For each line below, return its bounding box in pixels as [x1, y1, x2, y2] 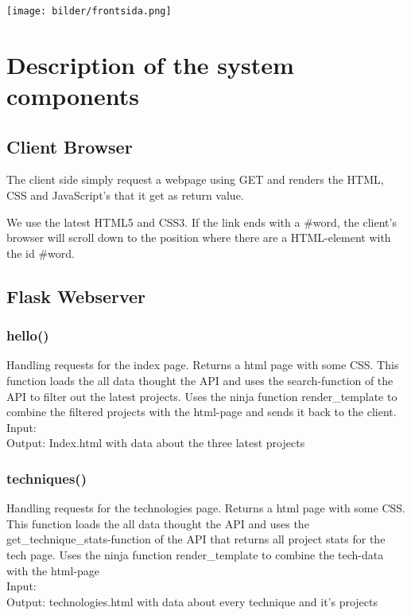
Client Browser [6, 134, 133, 158]
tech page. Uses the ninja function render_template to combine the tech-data [6, 546, 384, 562]
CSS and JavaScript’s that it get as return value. [6, 187, 244, 204]
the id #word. [6, 244, 75, 261]
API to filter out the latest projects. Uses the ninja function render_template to [6, 387, 397, 404]
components [6, 80, 139, 112]
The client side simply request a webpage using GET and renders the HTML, [6, 171, 384, 188]
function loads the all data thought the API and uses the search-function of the [6, 372, 394, 388]
